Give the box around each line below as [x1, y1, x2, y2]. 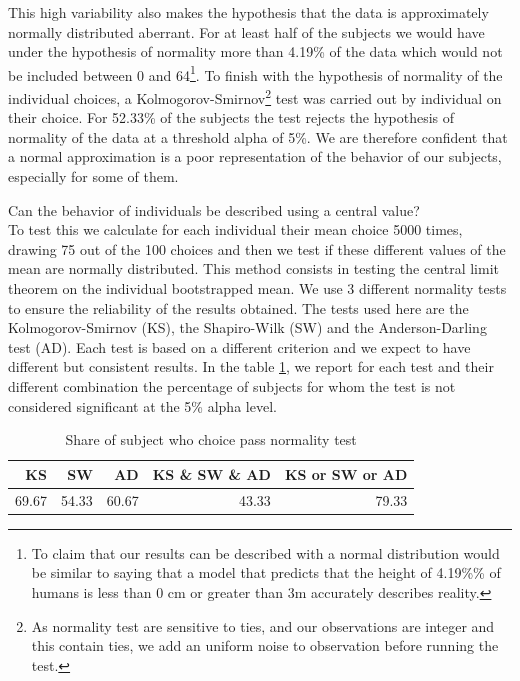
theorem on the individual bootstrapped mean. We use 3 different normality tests [8, 278, 507, 299]
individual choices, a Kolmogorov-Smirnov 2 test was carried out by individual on [8, 85, 502, 108]
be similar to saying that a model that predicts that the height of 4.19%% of [31, 562, 501, 583]
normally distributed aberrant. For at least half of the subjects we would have [8, 21, 485, 42]
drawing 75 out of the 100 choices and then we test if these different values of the [8, 238, 506, 259]
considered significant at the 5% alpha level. [8, 395, 277, 416]
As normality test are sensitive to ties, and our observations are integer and [31, 615, 495, 636]
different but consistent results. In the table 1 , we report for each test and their [8, 356, 494, 377]
